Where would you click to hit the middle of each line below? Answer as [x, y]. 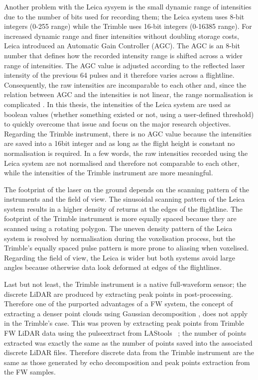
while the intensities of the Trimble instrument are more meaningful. [109, 173]
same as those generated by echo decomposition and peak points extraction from [127, 362]
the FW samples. [30, 372]
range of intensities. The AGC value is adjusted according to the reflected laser [125, 65]
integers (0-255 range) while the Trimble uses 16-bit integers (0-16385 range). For [128, 26]
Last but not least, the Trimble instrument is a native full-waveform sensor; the [125, 284]
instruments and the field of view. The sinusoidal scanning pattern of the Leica [125, 199]
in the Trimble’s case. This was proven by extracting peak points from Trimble [124, 323]
